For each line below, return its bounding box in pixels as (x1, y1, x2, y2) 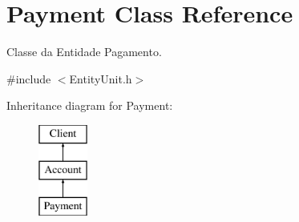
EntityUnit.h (69, 70, 132, 87)
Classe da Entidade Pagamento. (6, 43, 162, 60)
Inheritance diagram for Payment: (6, 97, 173, 114)
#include (6, 70, 51, 87)
